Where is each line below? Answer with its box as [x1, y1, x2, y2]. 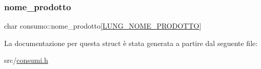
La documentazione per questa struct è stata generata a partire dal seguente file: [4, 37, 258, 48]
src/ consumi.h [4, 55, 48, 65]
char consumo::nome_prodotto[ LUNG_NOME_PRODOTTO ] [4, 20, 202, 31]
